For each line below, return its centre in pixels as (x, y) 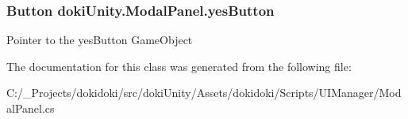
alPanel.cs (31, 108)
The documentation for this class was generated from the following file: (179, 66)
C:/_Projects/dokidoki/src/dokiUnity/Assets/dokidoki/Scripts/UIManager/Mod (204, 93)
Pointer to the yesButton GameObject (100, 40)
